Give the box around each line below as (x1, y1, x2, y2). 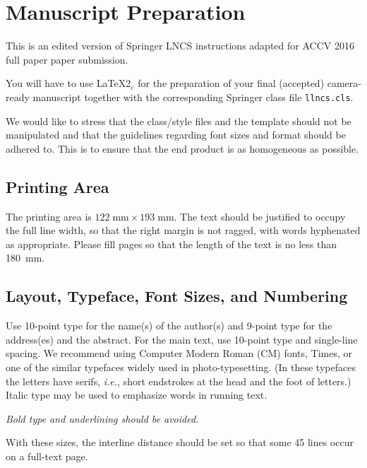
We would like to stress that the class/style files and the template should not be (6, 113, 351, 128)
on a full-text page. (6, 448, 88, 463)
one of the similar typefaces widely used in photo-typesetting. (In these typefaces (6, 359, 356, 374)
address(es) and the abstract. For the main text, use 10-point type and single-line (6, 332, 358, 346)
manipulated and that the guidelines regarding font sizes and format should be (6, 127, 346, 142)
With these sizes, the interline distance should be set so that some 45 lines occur (6, 435, 354, 450)
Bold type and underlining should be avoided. (6, 411, 199, 426)
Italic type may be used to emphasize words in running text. (6, 387, 267, 402)
